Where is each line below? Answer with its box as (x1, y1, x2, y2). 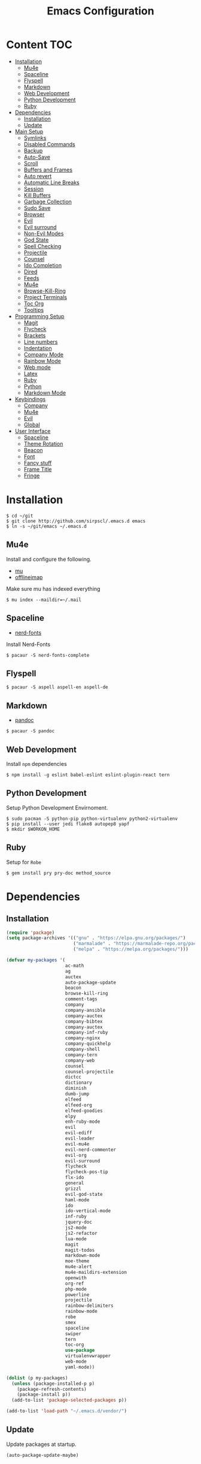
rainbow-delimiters (65, 1303, 114, 1309)
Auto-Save (23, 153, 51, 160)
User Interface (14, 427, 51, 434)
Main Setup (14, 128, 44, 135)
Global (23, 421, 40, 428)
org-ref (65, 1280, 84, 1286)
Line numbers (23, 338, 58, 345)
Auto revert (23, 172, 52, 179)
